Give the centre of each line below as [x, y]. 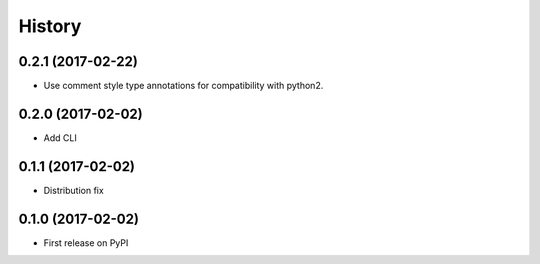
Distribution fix [73, 190]
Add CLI [60, 137]
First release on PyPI [86, 242]
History [50, 26]
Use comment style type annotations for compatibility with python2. [183, 86]
